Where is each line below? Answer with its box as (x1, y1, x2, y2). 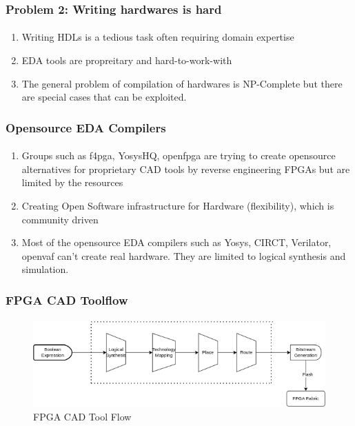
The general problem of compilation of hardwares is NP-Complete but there (21, 76, 343, 90)
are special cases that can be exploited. (21, 90, 187, 104)
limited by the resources (21, 175, 123, 190)
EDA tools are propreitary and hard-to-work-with (21, 53, 232, 68)
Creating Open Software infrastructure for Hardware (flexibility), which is (21, 199, 334, 213)
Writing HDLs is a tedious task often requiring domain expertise (21, 30, 294, 44)
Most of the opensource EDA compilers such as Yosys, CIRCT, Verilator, (21, 235, 332, 250)
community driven (21, 212, 99, 226)
